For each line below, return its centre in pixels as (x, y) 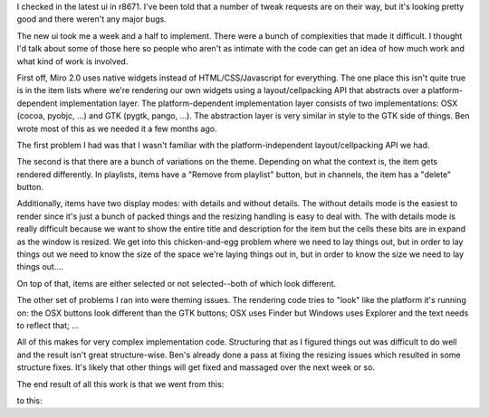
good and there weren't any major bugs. (91, 19)
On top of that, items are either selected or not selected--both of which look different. (177, 283)
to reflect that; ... (48, 325)
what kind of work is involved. (72, 61)
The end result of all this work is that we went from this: (120, 384)
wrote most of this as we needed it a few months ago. (117, 128)
